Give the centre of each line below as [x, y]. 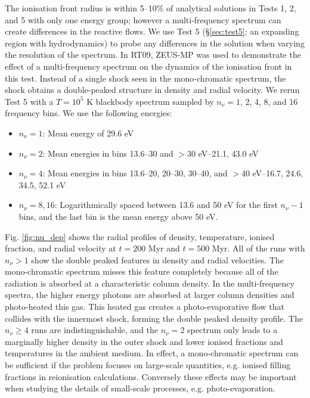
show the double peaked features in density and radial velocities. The [157, 259]
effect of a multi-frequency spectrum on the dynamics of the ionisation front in [148, 66]
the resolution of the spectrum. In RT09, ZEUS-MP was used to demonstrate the [153, 55]
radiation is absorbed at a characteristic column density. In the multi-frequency [150, 283]
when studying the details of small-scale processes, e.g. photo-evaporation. [140, 388]
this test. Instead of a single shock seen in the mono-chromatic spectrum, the [145, 78]
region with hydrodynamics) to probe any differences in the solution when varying [155, 43]
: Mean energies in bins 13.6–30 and [108, 153]
